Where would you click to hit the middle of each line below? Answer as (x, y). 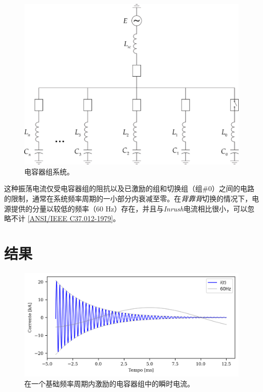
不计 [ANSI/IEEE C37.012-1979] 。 (65, 218)
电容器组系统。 (49, 171)
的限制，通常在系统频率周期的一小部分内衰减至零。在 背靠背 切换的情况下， (128, 198)
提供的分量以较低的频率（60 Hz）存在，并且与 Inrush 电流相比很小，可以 (129, 208)
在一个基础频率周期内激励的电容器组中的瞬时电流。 (109, 383)
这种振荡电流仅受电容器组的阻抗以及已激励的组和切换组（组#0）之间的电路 (129, 188)
